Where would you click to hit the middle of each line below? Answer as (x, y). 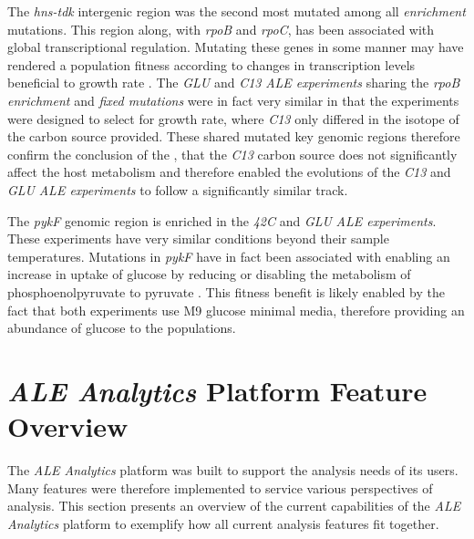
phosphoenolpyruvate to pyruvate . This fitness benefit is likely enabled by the (227, 291)
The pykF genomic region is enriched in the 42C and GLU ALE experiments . (222, 220)
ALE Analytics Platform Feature (217, 390)
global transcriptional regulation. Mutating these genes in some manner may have (236, 47)
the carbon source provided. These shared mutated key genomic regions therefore (234, 136)
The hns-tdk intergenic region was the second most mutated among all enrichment (237, 11)
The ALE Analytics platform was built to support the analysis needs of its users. (233, 470)
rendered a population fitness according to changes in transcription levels (211, 64)
